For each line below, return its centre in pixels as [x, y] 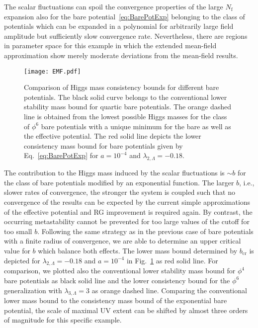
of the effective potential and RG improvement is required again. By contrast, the [128, 211]
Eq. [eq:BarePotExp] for [61, 155]
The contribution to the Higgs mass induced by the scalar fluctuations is [114, 173]
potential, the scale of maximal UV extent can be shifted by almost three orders [126, 310]
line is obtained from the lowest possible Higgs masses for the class [126, 116]
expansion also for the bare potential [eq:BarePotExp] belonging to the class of [125, 16]
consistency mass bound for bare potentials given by [103, 145]
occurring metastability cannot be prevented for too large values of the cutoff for [127, 221]
